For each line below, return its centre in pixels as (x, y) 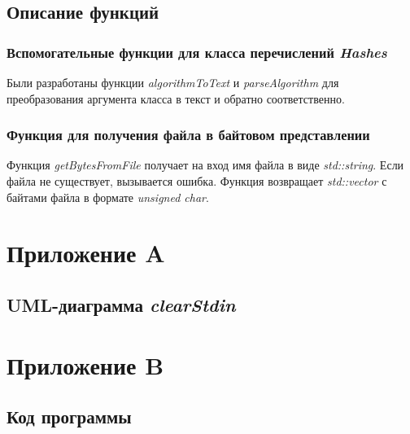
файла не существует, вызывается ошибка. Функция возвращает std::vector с (197, 181)
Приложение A (86, 253)
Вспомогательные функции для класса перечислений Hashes (197, 52)
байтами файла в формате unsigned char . (108, 197)
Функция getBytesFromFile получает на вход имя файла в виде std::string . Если (205, 165)
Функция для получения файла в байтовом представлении (188, 135)
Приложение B (85, 364)
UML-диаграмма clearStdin (121, 304)
